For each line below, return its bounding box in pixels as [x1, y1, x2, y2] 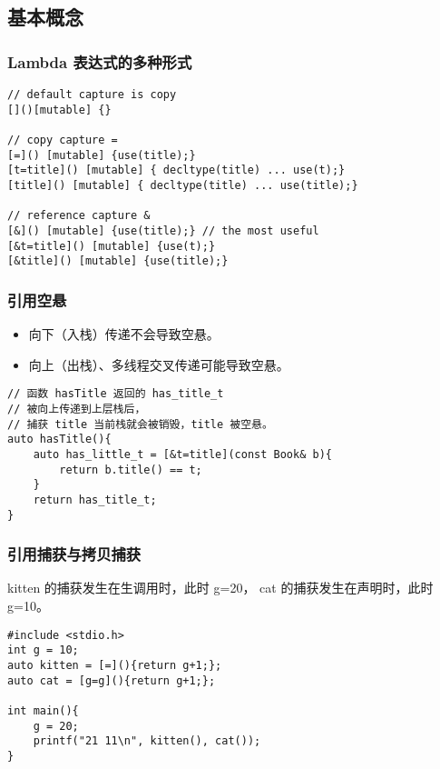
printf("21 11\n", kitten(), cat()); [33, 734, 261, 748]
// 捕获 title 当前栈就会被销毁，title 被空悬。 [7, 417, 273, 431]
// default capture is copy [7, 88, 177, 101]
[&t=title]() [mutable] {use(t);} [7, 239, 216, 253]
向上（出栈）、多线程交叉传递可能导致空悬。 [28, 355, 289, 374]
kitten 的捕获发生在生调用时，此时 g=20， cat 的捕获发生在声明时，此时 [7, 578, 434, 597]
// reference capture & [7, 209, 151, 223]
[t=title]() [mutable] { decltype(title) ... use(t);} [7, 164, 346, 177]
